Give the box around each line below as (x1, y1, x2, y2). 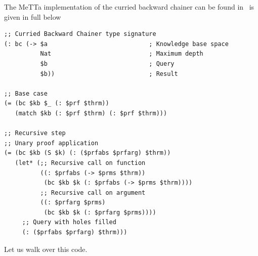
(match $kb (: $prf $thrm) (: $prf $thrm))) (15, 109, 167, 117)
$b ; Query (40, 60, 175, 67)
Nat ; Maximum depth (40, 50, 203, 58)
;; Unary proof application (4, 139, 99, 147)
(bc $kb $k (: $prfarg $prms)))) (44, 208, 156, 216)
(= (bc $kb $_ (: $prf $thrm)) (4, 100, 109, 107)
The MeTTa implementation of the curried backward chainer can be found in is (4, 2, 254, 12)
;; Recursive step (4, 130, 66, 137)
